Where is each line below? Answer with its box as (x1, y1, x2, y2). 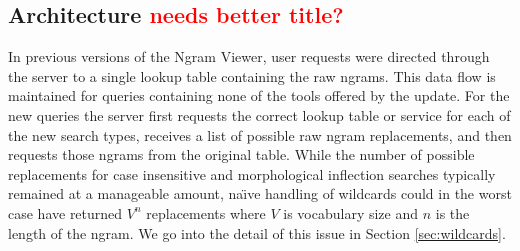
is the (435, 202, 470, 223)
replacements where (146, 202, 266, 223)
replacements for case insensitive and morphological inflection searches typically (8, 163, 496, 184)
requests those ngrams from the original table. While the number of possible (8, 144, 475, 165)
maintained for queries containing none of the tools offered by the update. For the (8, 85, 510, 106)
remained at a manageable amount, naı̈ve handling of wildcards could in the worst (8, 183, 512, 204)
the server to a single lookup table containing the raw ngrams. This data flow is (8, 65, 496, 86)
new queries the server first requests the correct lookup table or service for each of (8, 104, 511, 125)
